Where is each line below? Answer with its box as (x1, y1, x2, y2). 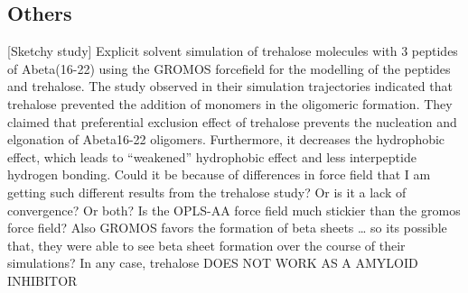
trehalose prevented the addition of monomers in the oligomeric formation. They (7, 94, 453, 113)
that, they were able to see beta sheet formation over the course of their (7, 235, 406, 254)
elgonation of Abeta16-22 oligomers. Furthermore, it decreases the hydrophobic (7, 130, 445, 149)
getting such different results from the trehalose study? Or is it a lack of (7, 182, 407, 201)
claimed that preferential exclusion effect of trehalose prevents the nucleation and (7, 112, 457, 131)
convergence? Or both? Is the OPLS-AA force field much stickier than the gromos (7, 200, 461, 219)
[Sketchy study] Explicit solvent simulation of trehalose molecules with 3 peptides (7, 41, 458, 60)
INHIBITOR (7, 270, 78, 289)
